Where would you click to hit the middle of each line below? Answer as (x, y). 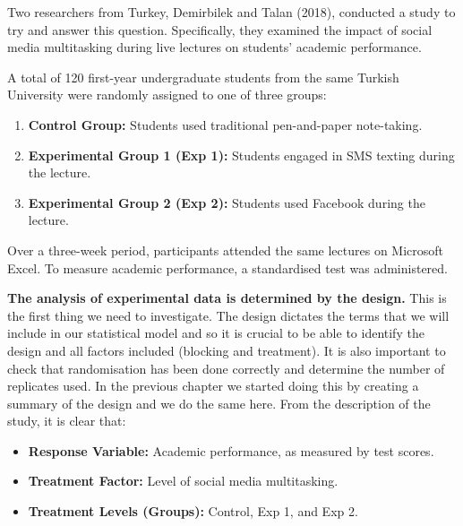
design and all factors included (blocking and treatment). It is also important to (227, 350)
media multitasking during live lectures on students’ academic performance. (214, 47)
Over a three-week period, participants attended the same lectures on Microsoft (226, 250)
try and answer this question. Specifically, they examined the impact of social (220, 29)
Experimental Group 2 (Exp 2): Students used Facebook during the (227, 202)
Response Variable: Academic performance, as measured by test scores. (231, 450)
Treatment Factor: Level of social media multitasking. (183, 481)
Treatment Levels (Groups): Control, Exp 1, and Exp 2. (193, 511)
